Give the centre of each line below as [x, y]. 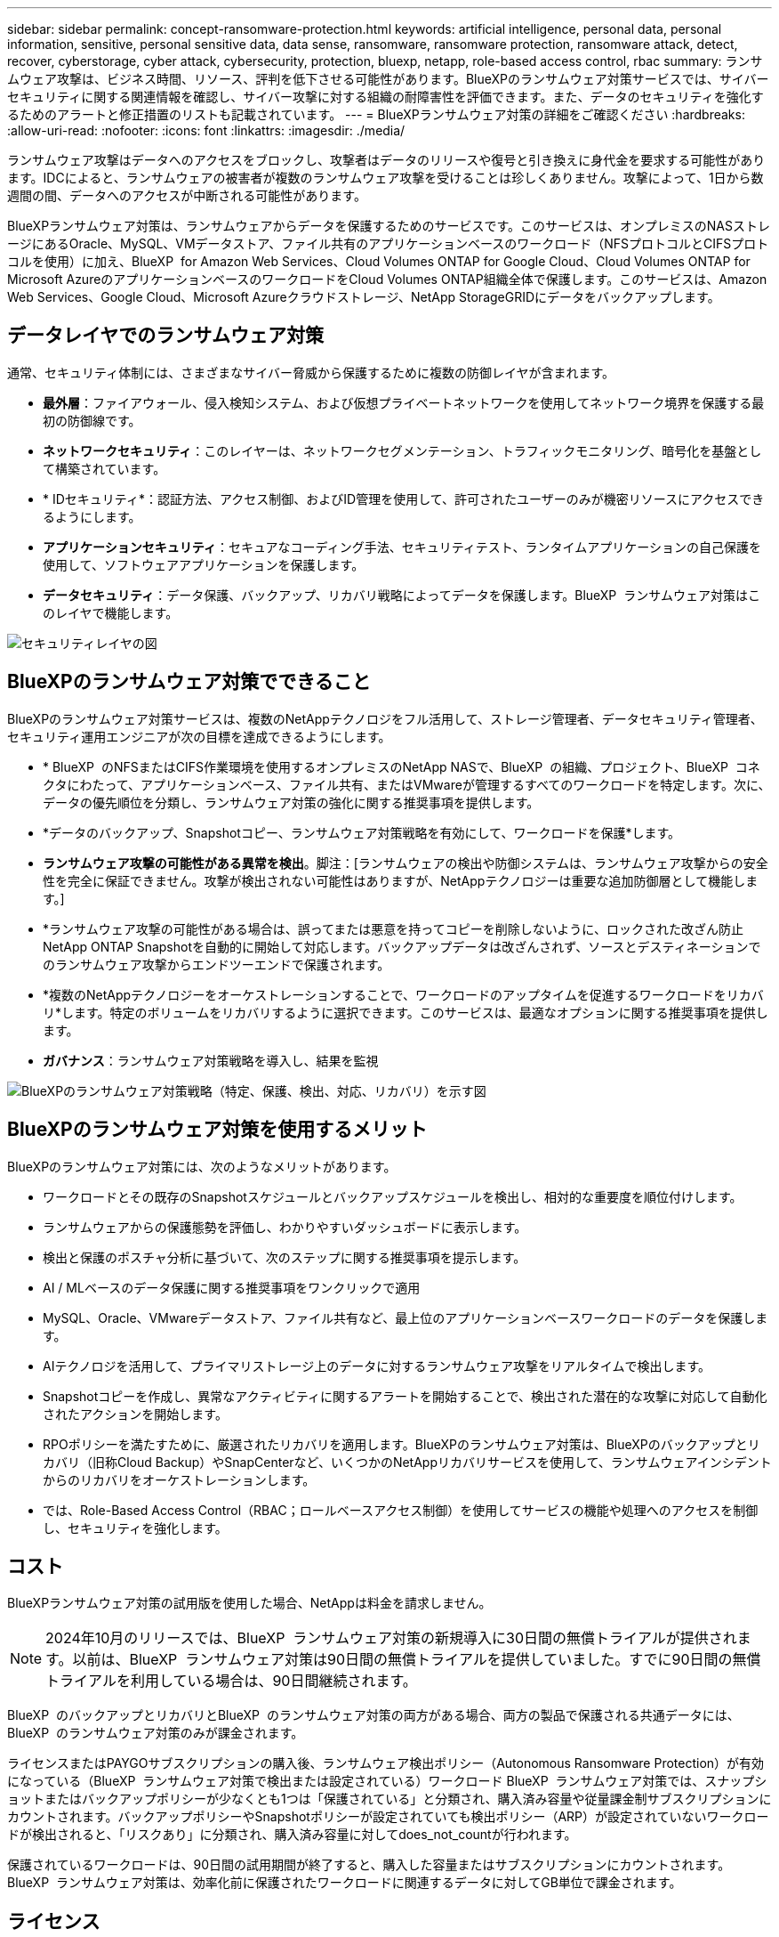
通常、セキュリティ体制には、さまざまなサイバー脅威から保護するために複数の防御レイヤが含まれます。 [311, 372]
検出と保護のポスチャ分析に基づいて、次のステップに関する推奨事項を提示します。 [285, 1257]
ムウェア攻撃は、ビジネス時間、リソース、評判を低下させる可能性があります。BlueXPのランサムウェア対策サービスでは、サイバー [388, 79]
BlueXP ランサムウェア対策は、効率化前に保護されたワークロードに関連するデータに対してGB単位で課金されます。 [345, 1883]
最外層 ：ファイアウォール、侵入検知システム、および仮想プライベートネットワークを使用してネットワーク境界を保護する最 [404, 402]
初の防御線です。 [92, 420]
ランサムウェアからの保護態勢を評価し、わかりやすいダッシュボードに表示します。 [285, 1227]
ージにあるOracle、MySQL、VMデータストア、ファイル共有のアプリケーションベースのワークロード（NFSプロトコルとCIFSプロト [388, 243]
